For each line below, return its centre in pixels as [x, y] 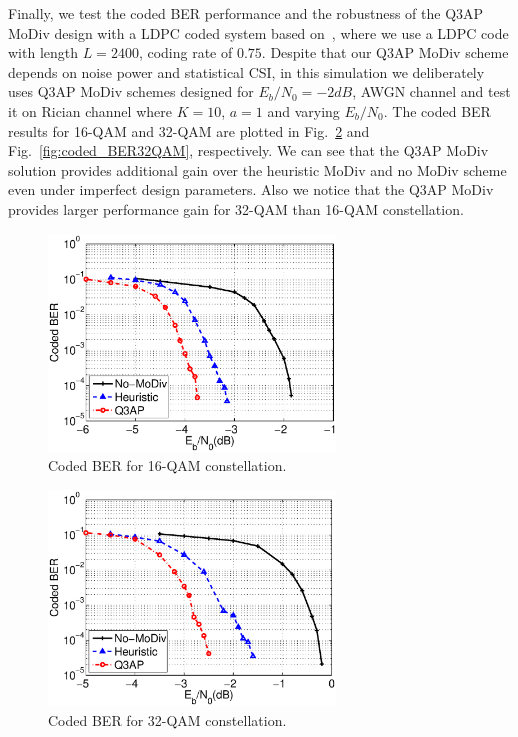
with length [43, 52]
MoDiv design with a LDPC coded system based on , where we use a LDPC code [258, 32]
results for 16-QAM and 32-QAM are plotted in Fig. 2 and [189, 130]
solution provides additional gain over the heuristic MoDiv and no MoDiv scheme [257, 169]
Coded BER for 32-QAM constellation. [167, 719]
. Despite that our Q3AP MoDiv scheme [385, 52]
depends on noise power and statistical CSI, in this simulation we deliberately [246, 71]
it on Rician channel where [90, 110]
